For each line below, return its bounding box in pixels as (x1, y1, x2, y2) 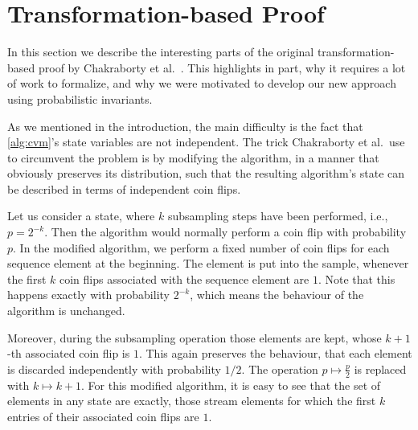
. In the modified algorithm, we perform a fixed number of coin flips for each (13, 239, 390, 256)
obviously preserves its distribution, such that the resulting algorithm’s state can (7, 165, 405, 182)
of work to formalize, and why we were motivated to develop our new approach (7, 75, 396, 92)
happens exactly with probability (7, 286, 170, 303)
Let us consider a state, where (7, 207, 155, 224)
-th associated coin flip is (7, 345, 130, 362)
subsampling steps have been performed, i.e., (167, 207, 388, 224)
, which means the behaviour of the (190, 286, 364, 303)
